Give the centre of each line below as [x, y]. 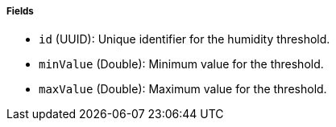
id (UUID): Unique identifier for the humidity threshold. [185, 39]
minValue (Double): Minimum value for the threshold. [181, 64]
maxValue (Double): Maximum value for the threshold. [183, 89]
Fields [20, 11]
